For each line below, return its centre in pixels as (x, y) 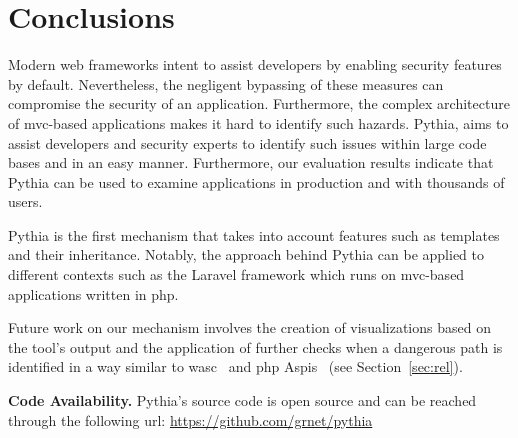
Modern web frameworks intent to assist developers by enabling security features (255, 64)
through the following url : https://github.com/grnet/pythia (190, 419)
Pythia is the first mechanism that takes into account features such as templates (254, 234)
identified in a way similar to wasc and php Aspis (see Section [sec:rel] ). (235, 366)
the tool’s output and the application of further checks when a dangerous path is (255, 346)
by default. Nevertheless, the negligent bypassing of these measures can (226, 83)
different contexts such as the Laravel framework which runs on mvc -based (236, 274)
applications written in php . (93, 293)
